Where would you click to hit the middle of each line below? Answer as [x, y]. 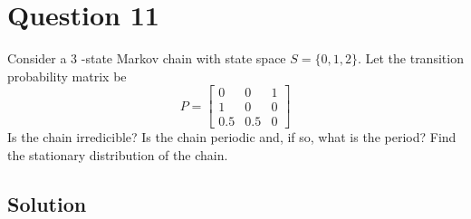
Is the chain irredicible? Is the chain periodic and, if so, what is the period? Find [232, 137]
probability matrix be [67, 76]
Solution [47, 203]
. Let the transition [410, 58]
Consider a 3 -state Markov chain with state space [147, 58]
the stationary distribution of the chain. [118, 155]
